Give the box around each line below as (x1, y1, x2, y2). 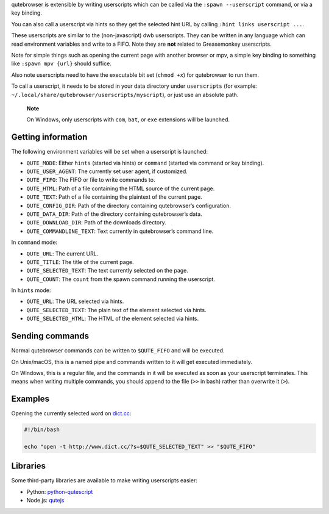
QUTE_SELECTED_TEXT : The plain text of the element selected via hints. (26, 306, 207, 313)
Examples (11, 394, 50, 404)
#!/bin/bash (24, 426, 60, 433)
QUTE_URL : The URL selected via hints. (26, 298, 124, 305)
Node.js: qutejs (26, 497, 65, 504)
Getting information (11, 132, 88, 143)
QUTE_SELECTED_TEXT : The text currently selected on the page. (26, 267, 189, 274)
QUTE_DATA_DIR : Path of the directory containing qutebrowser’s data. (26, 210, 202, 218)
